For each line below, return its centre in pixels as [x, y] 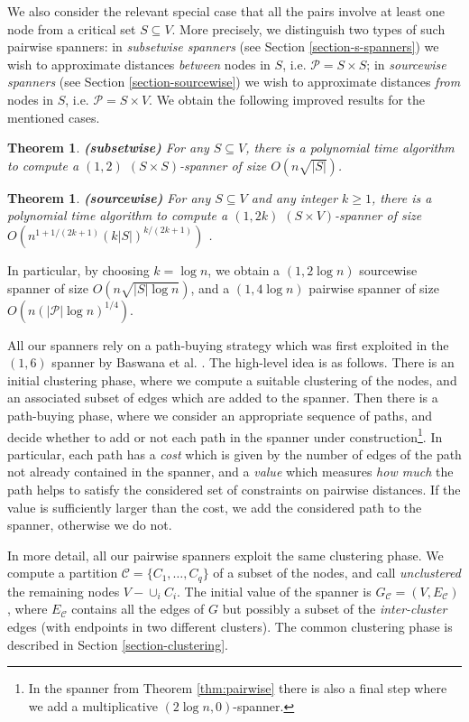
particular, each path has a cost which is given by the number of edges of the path [234, 454]
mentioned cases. [54, 117]
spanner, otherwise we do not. [90, 525]
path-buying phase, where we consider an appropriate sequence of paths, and [220, 415]
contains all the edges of [138, 609]
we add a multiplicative [93, 705]
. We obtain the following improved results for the [287, 99]
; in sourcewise [406, 64]
